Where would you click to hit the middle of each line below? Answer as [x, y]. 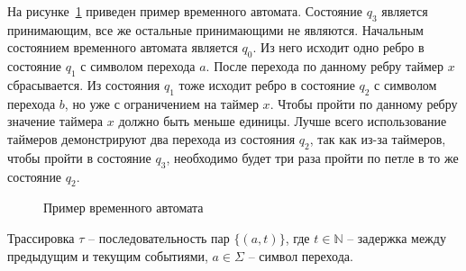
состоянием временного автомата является [123, 47]
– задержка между [397, 237]
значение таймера [55, 121]
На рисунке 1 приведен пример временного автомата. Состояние [185, 11]
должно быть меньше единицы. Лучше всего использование [283, 121]
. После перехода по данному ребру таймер [325, 66]
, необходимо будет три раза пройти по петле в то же [312, 157]
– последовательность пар [159, 237]
